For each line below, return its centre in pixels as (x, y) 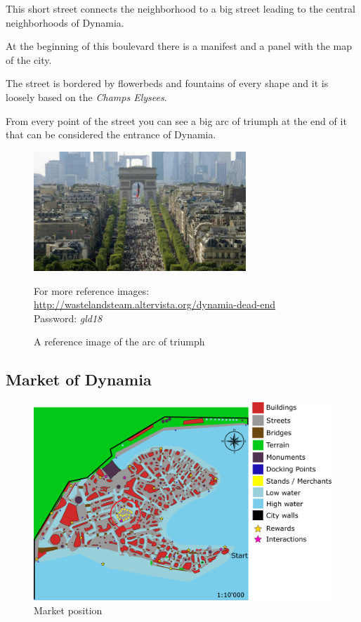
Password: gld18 (68, 318)
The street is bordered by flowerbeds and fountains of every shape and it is (167, 83)
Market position (68, 610)
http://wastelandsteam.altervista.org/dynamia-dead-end (155, 304)
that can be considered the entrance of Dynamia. (111, 134)
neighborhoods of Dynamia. (65, 22)
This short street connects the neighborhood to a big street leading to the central (180, 8)
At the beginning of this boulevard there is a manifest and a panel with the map (179, 46)
